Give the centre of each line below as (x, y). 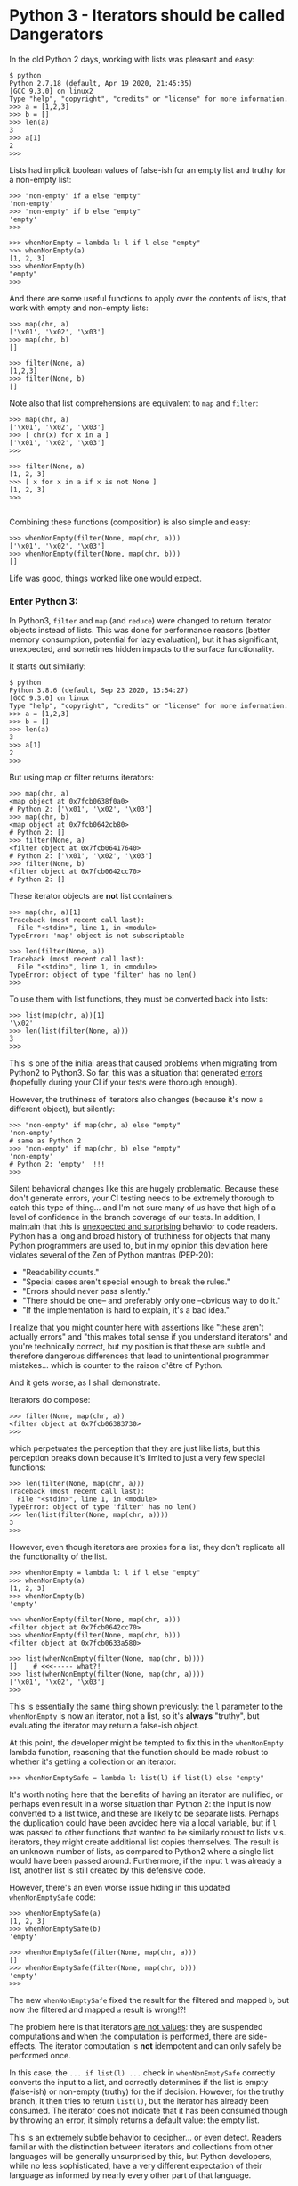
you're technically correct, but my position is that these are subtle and (137, 1347)
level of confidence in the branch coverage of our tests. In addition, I (135, 1217)
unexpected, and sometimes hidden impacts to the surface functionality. (142, 649)
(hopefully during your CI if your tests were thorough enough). (123, 1082)
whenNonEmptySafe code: (52, 1897)
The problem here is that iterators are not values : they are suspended (136, 2027)
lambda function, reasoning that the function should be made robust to (139, 1753)
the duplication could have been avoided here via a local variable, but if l (143, 1823)
